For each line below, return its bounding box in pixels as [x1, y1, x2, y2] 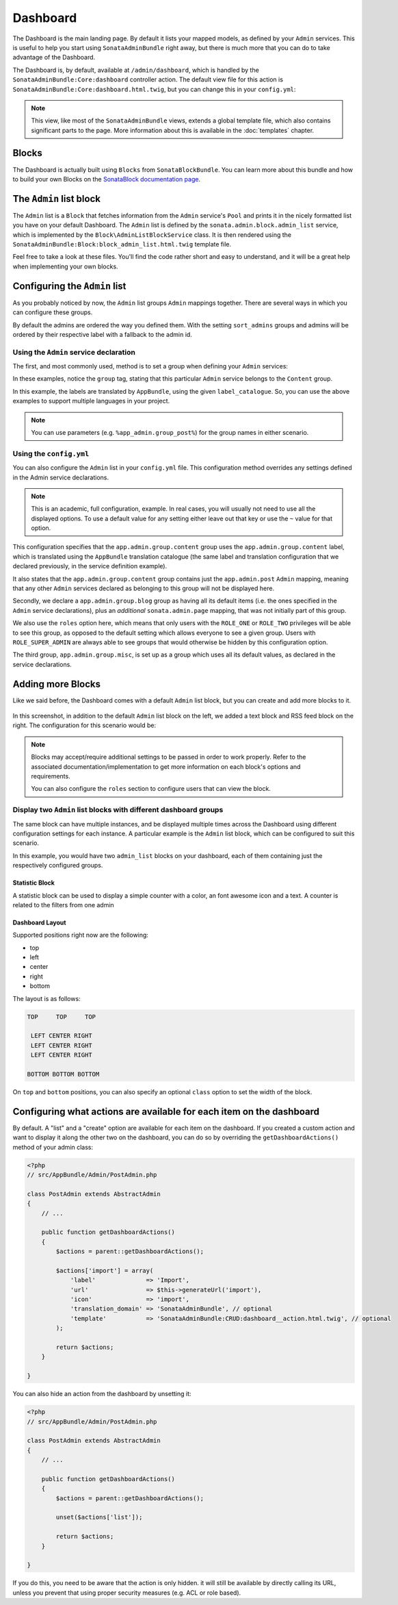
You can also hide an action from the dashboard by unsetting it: [12, 1390, 191, 1398]
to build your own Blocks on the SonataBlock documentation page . [12, 175, 201, 183]
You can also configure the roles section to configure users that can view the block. [31, 785, 271, 793]
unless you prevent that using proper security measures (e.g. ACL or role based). [12, 1589, 241, 1597]
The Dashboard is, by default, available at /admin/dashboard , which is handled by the [12, 66, 259, 74]
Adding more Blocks [12, 678, 101, 690]
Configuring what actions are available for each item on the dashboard [12, 1106, 319, 1117]
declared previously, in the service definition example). [12, 562, 168, 570]
